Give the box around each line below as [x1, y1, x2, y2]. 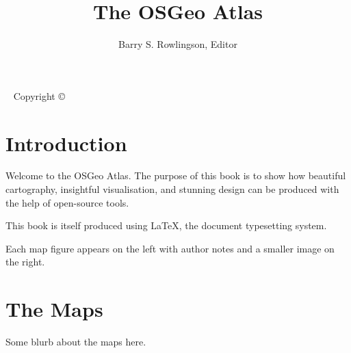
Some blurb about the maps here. [5, 335, 146, 349]
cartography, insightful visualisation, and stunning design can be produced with [5, 182, 339, 196]
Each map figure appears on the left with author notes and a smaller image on [5, 241, 335, 255]
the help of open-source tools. [5, 195, 129, 209]
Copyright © [13, 88, 65, 103]
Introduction [5, 129, 127, 157]
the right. [5, 254, 45, 269]
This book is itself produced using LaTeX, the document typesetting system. [5, 218, 327, 233]
